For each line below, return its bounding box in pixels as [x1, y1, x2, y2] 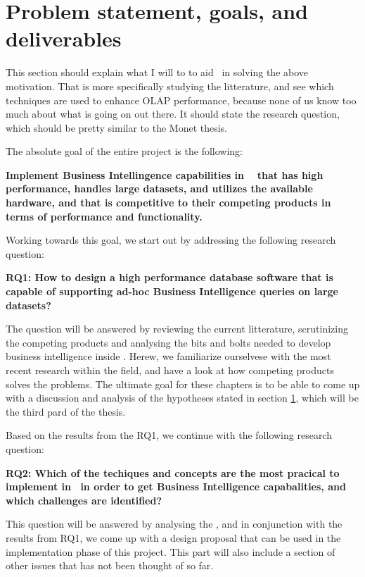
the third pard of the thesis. [6, 404, 126, 418]
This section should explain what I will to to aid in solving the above [6, 65, 309, 80]
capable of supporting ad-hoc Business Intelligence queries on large [6, 284, 338, 299]
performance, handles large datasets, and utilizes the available [6, 181, 313, 196]
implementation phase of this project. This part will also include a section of [6, 544, 335, 559]
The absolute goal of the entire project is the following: [6, 144, 243, 159]
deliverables [6, 24, 122, 53]
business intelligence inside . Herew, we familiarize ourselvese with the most [6, 349, 331, 364]
